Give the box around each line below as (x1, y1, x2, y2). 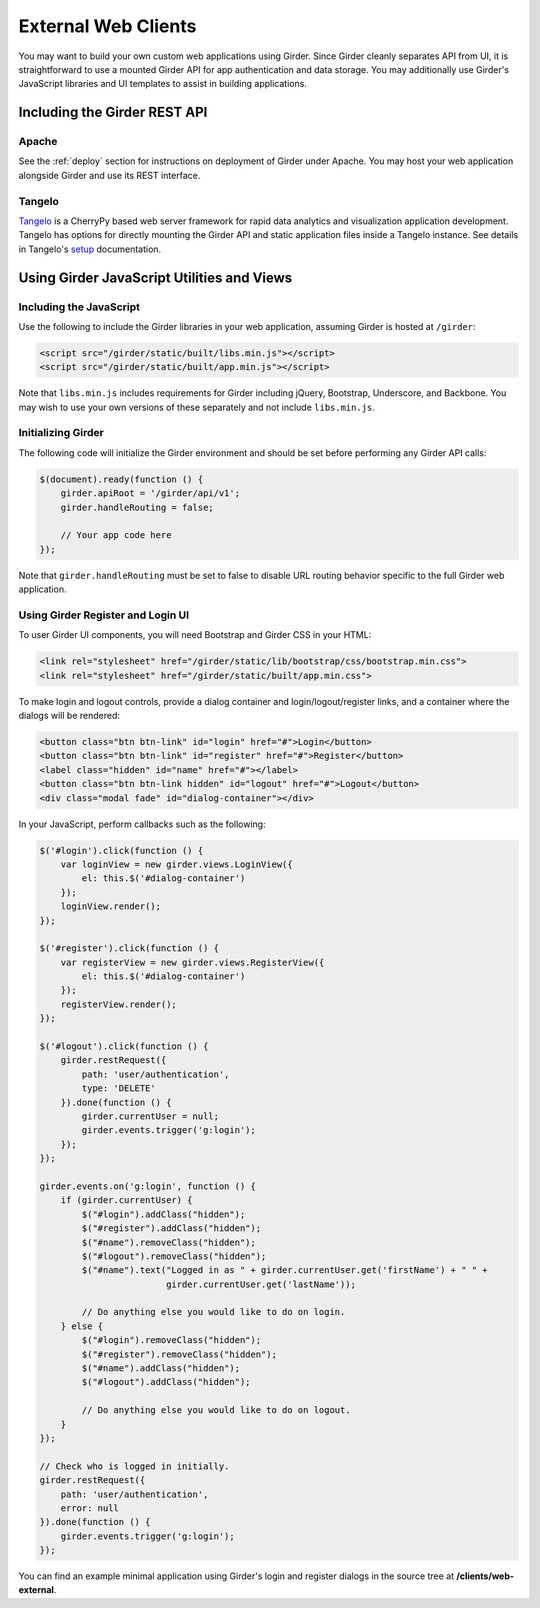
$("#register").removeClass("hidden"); (81, 1348, 277, 1360)
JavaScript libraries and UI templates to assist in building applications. (18, 78, 307, 90)
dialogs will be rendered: (18, 710, 120, 722)
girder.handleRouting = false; (60, 501, 214, 513)
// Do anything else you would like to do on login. (81, 1306, 346, 1318)
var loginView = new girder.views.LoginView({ (60, 858, 294, 870)
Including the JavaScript (18, 300, 140, 314)
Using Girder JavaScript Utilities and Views (18, 269, 293, 286)
